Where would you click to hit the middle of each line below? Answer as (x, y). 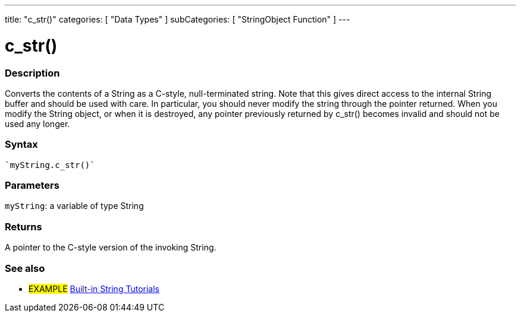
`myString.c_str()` (50, 165)
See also (25, 268)
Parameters (32, 185)
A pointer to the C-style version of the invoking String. (111, 248)
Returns (23, 226)
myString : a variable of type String (74, 206)
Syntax (21, 145)
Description (32, 73)
